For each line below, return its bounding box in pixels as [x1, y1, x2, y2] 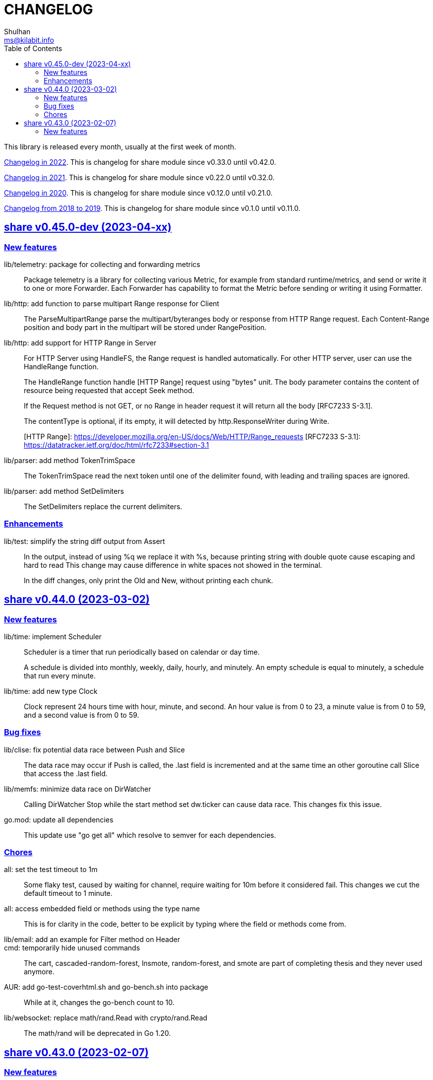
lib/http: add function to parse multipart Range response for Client [4, 299, 219, 308]
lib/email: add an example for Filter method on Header [4, 935, 180, 944]
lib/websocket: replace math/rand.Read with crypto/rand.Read [4, 1013, 207, 1022]
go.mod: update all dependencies [4, 815, 114, 824]
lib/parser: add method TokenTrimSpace [4, 456, 135, 465]
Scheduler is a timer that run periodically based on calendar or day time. [24, 647, 260, 656]
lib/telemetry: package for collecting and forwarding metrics [4, 260, 200, 269]
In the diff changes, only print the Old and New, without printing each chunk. [24, 576, 273, 585]
